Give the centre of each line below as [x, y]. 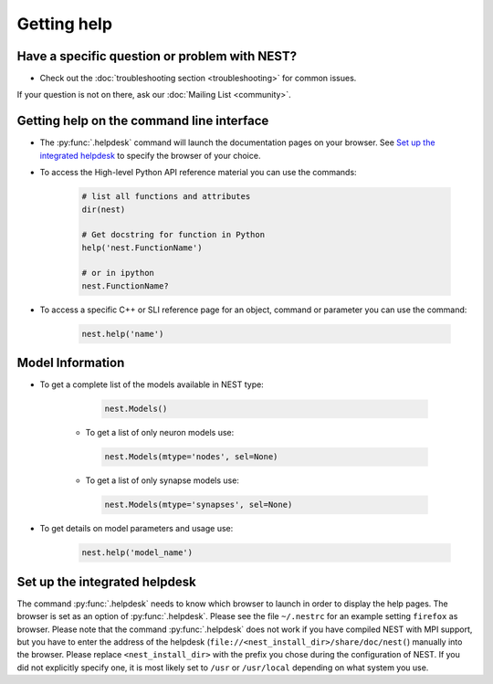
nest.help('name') [123, 334]
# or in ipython [118, 273]
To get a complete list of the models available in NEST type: [152, 384]
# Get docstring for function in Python [173, 235]
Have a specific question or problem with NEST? [157, 56]
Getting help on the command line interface [143, 121]
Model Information [71, 363]
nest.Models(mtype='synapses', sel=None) [199, 505]
